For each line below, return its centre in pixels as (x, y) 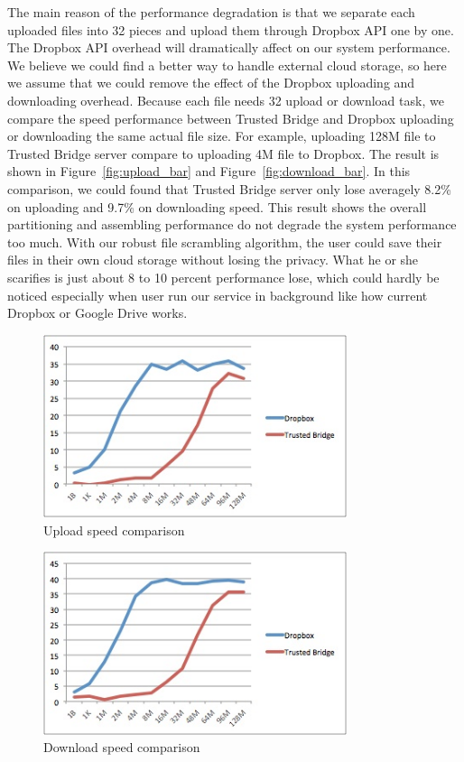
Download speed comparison (122, 747)
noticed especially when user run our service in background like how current (218, 295)
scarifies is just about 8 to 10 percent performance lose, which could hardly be (223, 277)
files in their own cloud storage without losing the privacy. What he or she (213, 260)
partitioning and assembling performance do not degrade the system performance (232, 224)
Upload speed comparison (114, 530)
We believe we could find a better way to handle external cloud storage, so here (227, 65)
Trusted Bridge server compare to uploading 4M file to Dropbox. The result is (223, 153)
